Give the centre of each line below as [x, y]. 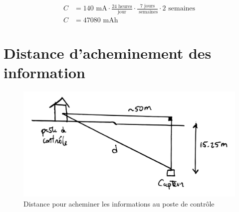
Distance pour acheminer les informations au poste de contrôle [119, 203]
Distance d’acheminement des [108, 53]
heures [125, 6]
